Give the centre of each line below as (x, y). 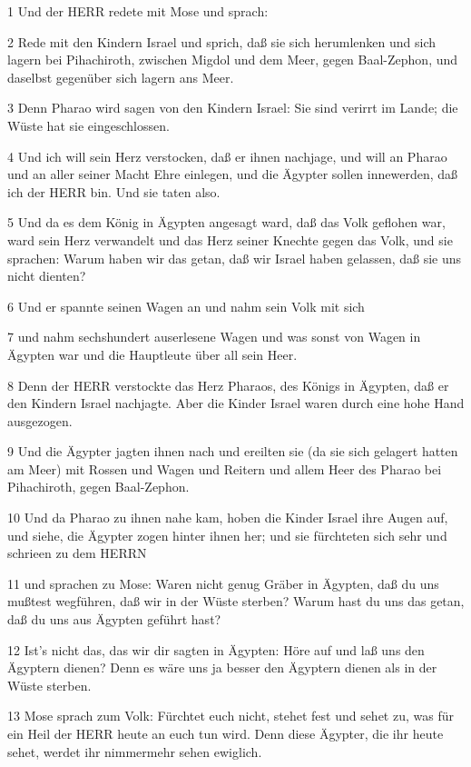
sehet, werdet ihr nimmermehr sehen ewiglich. (135, 751)
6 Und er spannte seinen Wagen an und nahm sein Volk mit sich (186, 306)
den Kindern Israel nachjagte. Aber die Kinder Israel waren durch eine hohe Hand (236, 403)
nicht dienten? (47, 276)
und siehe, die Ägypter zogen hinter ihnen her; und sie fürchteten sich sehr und (227, 535)
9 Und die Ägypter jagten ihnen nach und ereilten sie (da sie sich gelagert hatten (233, 451)
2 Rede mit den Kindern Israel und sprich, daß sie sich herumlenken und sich (222, 41)
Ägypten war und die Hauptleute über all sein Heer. (152, 354)
